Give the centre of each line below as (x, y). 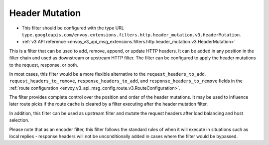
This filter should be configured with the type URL (73, 28)
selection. (19, 120)
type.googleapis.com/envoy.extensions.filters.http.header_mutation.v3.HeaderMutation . (131, 34)
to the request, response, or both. (44, 65)
